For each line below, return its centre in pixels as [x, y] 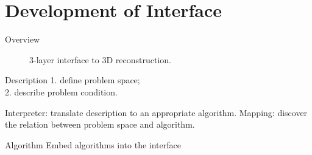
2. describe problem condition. [61, 91]
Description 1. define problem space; [73, 80]
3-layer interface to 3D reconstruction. [100, 59]
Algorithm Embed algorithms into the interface [93, 144]
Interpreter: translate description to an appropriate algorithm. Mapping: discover [156, 112]
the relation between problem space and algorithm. [100, 124]
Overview [23, 39]
